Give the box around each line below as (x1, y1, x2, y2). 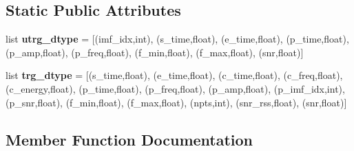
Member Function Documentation (6, 128, 253, 150)
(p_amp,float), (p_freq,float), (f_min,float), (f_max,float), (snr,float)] (6, 45, 304, 59)
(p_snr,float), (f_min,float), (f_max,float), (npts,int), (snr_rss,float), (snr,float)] (6, 95, 347, 109)
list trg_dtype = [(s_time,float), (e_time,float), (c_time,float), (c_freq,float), (6, 68, 343, 82)
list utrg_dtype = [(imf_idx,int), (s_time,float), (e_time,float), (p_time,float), (6, 32, 349, 46)
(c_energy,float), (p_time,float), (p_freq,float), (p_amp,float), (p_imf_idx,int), (6, 81, 345, 95)
